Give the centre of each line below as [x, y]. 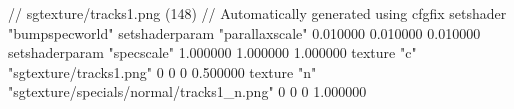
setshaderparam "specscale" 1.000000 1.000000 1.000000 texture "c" [212, 52]
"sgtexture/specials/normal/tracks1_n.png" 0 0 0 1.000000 [187, 91]
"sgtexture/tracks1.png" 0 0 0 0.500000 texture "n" [162, 71]
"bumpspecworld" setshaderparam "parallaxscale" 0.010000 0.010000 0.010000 [244, 32]
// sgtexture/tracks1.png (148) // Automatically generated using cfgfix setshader [257, 13]
